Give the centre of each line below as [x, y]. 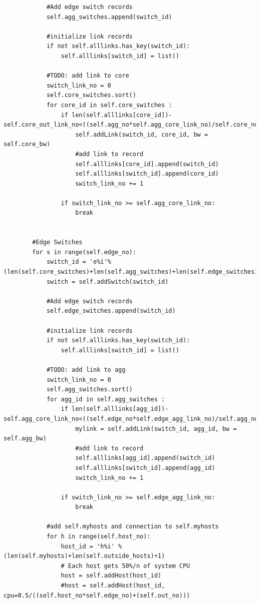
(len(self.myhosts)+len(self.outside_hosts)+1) [84, 556]
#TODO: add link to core [88, 76]
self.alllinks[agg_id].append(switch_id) [145, 458]
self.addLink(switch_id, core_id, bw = [142, 134]
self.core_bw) [27, 144]
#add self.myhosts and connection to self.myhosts [133, 527]
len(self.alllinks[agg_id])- [120, 409]
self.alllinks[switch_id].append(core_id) [147, 174]
